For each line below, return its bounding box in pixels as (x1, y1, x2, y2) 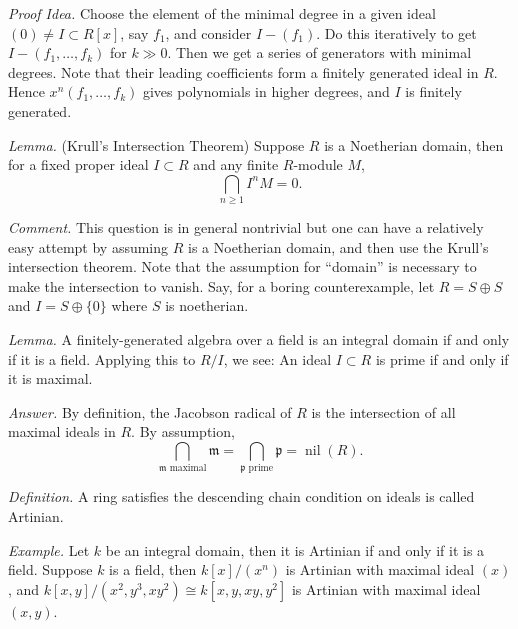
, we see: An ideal (223, 348, 332, 369)
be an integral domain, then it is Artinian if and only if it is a (105, 539, 485, 560)
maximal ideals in (8, 421, 116, 442)
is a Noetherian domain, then (324, 134, 504, 155)
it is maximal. (8, 368, 93, 389)
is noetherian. (165, 295, 249, 316)
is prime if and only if (375, 348, 509, 369)
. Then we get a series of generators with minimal (167, 42, 472, 63)
